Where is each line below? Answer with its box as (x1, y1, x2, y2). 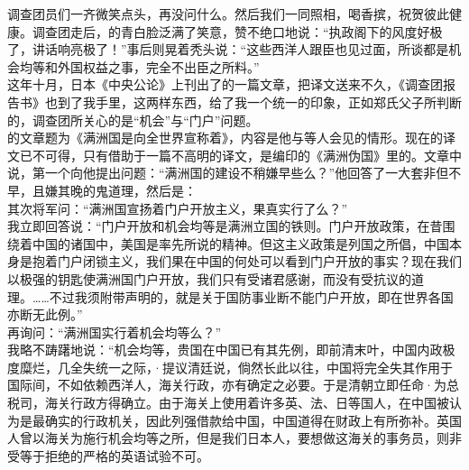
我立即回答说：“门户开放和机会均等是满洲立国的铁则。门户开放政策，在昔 (7, 217, 443, 235)
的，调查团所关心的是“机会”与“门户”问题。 (7, 110, 259, 129)
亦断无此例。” (7, 305, 83, 324)
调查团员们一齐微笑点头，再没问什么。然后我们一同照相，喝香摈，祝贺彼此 (7, 5, 449, 23)
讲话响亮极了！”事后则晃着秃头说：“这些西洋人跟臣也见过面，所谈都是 (32, 40, 449, 59)
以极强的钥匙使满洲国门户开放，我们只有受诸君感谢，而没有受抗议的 (7, 269, 411, 288)
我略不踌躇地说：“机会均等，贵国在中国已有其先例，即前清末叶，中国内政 (7, 340, 443, 359)
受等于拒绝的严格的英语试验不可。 (7, 446, 209, 465)
